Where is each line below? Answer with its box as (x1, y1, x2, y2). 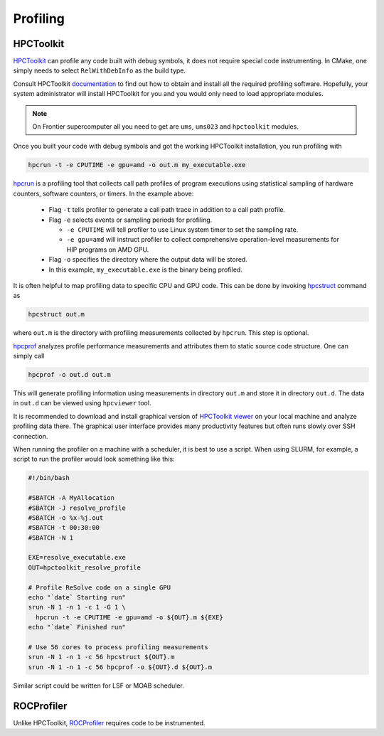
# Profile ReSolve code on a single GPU (28, 583, 171, 592)
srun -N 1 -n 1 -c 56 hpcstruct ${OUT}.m (28, 653, 175, 661)
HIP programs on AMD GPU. (66, 245, 149, 254)
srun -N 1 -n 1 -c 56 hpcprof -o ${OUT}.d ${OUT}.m (28, 663, 213, 671)
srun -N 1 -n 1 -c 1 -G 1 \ (28, 603, 126, 612)
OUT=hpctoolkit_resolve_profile (28, 563, 142, 572)
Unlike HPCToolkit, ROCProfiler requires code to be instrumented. (13, 718, 206, 727)
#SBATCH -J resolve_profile (28, 503, 126, 512)
